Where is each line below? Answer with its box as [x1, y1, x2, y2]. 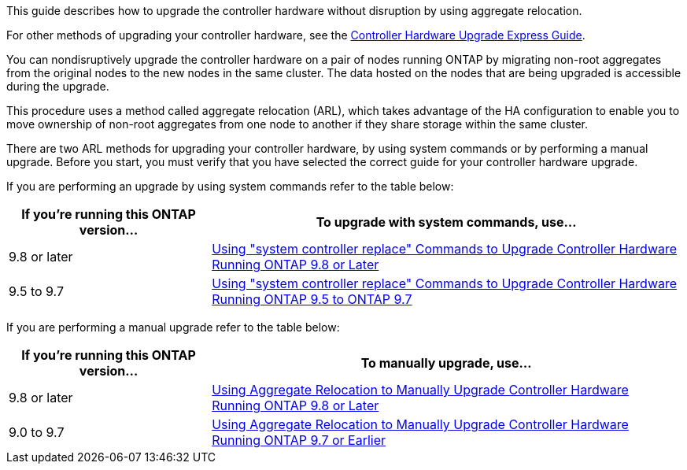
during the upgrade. [6, 80, 109, 93]
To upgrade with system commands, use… [316, 214, 577, 230]
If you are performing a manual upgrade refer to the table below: [6, 320, 340, 334]
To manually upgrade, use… [360, 355, 532, 371]
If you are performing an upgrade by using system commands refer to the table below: [6, 179, 454, 193]
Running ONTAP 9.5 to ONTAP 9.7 [212, 291, 412, 307]
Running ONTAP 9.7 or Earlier [212, 432, 386, 448]
